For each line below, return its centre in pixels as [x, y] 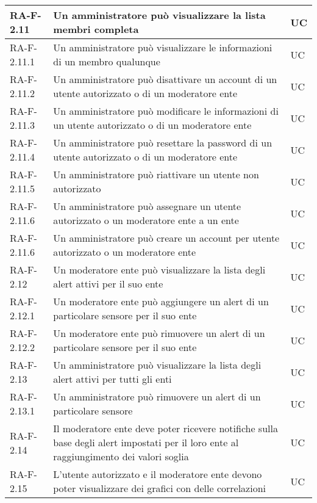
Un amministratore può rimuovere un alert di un [157, 396]
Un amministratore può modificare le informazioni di [166, 111]
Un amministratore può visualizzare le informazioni [163, 47]
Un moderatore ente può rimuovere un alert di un [159, 333]
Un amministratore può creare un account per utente [166, 238]
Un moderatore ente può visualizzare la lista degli [159, 270]
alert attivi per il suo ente [108, 284]
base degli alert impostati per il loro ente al [146, 442]
